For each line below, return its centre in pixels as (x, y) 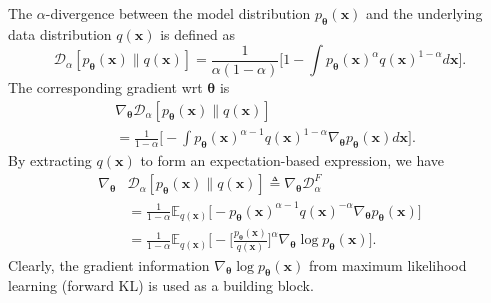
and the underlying (424, 13)
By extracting (50, 159)
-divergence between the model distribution (178, 13)
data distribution (60, 33)
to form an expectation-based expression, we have (292, 159)
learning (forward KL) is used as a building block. (161, 285)
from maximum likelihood (387, 264)
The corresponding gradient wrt (105, 86)
